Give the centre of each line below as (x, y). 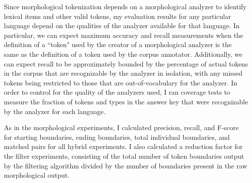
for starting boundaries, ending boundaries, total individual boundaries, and (117, 137)
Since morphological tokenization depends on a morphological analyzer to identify (125, 6)
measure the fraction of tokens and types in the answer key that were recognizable (126, 101)
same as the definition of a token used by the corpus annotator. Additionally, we (123, 54)
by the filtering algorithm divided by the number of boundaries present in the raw (126, 165)
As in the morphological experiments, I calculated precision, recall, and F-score (121, 127)
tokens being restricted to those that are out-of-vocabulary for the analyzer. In (121, 82)
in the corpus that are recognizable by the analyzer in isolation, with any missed (123, 73)
